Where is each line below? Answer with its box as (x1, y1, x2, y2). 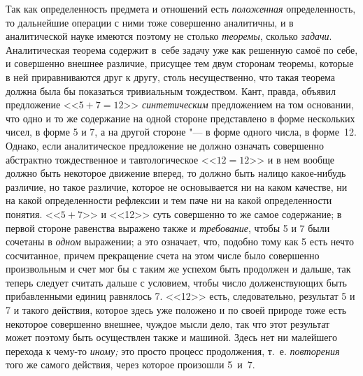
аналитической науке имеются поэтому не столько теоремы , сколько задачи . (6, 29, 332, 43)
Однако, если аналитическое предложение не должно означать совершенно (6, 138, 325, 152)
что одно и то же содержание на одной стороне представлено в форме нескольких (6, 110, 355, 125)
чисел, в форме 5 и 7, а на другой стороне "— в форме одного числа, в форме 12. (6, 124, 357, 139)
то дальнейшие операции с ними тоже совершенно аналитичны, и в (6, 15, 294, 29)
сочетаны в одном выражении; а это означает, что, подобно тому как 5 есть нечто (6, 234, 355, 249)
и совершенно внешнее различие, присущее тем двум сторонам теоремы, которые (6, 56, 354, 71)
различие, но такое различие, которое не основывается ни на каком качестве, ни (6, 179, 348, 194)
